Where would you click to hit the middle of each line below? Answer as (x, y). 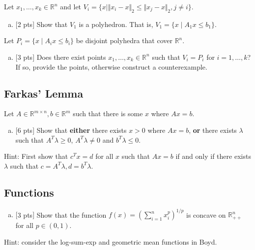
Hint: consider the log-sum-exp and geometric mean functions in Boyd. (111, 241)
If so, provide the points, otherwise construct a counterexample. (111, 66)
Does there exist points (71, 57)
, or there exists (213, 130)
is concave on (206, 214)
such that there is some (108, 113)
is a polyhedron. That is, (116, 24)
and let (71, 6)
